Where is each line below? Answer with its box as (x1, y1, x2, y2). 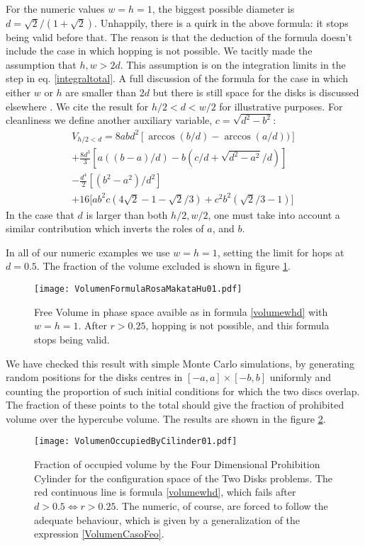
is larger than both (86, 207, 168, 222)
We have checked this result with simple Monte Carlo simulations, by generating (6, 356, 355, 370)
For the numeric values (6, 1, 105, 16)
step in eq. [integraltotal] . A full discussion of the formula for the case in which (6, 71, 349, 86)
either (6, 84, 31, 99)
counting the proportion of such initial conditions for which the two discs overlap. (6, 383, 360, 398)
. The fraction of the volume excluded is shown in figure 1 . (36, 258, 291, 273)
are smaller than (65, 84, 137, 99)
